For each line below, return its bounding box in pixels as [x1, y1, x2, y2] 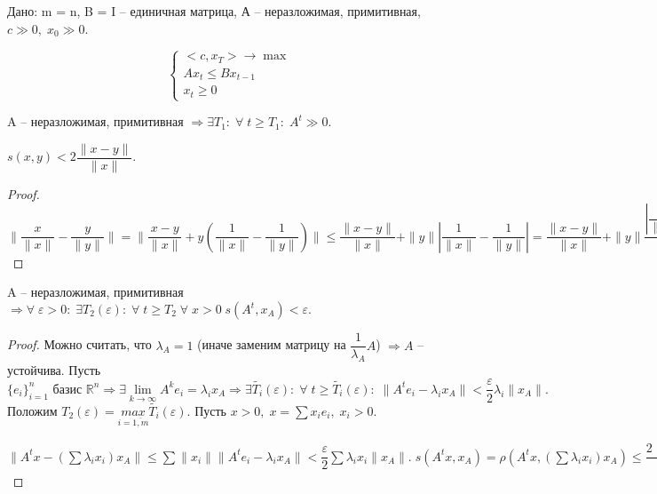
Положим [7, 401, 58, 419]
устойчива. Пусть [7, 360, 101, 378]
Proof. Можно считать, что [7, 335, 152, 354]
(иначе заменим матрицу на [197, 335, 346, 354]
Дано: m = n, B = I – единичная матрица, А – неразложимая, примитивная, [7, 2, 421, 20]
